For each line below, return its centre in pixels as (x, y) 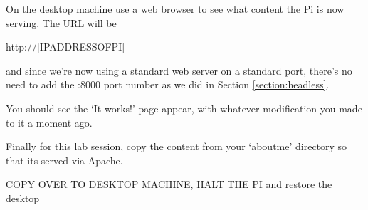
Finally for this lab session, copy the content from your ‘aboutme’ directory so (177, 146)
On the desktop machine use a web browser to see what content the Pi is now (175, 9)
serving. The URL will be (61, 22)
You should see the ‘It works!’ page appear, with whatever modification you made (184, 108)
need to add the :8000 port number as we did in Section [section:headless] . (168, 84)
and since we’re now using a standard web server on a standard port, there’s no (179, 70)
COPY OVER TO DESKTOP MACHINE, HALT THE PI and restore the (169, 184)
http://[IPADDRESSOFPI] (65, 47)
